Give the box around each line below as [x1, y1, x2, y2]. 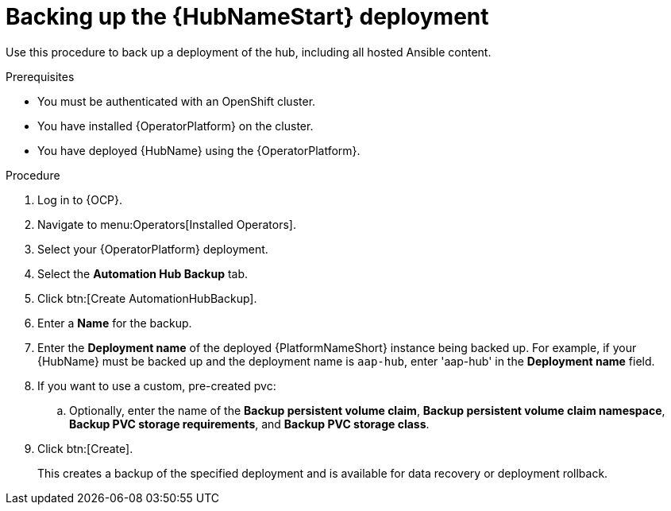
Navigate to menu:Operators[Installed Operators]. [37, 217, 297, 231]
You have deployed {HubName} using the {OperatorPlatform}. [37, 143, 361, 157]
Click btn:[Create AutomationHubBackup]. [37, 291, 257, 305]
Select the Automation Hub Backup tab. [37, 266, 249, 281]
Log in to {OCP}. [37, 192, 123, 207]
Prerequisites [6, 69, 75, 83]
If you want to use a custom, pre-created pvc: [37, 378, 276, 393]
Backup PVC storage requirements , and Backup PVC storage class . [69, 416, 430, 431]
